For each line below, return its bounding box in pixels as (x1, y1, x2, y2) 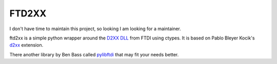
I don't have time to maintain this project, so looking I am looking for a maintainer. (9, 26, 182, 32)
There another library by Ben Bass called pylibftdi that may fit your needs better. (9, 51, 179, 57)
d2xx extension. (9, 42, 44, 48)
